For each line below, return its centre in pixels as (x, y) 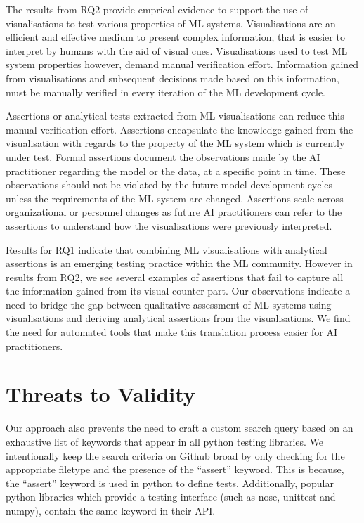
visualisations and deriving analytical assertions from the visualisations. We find (178, 318)
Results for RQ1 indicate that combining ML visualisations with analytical (167, 249)
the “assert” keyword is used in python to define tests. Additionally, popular (170, 483)
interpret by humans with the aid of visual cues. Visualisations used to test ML (177, 50)
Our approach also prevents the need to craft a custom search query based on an (180, 428)
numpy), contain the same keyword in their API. (111, 510)
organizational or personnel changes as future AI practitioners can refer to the (174, 212)
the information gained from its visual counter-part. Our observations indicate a (178, 291)
